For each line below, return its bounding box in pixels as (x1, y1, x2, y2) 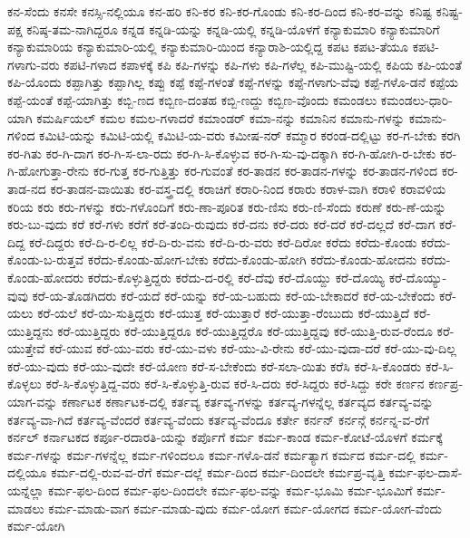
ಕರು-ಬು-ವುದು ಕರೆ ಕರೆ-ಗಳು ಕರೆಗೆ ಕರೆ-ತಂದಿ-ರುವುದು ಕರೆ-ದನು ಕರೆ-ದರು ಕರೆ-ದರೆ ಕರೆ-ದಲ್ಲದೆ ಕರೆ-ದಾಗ (7, 215, 436, 234)
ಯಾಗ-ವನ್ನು (7, 392, 58, 411)
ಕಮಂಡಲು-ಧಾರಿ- (380, 90, 453, 109)
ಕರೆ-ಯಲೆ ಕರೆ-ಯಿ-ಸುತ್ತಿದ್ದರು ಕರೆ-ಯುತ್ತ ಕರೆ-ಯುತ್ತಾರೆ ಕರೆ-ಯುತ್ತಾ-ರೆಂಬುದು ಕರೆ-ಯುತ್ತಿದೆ (37, 303, 409, 322)
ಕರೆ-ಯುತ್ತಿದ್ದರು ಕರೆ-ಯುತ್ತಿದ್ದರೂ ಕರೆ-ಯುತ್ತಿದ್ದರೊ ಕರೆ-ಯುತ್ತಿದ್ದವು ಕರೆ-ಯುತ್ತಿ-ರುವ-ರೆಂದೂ (57, 321, 433, 340)
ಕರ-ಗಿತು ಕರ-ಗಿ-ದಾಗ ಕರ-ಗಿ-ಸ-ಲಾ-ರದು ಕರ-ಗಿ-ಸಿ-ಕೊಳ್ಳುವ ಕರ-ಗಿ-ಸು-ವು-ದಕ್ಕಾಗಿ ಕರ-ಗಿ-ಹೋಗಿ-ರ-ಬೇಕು (7, 143, 436, 162)
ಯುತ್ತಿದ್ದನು (7, 321, 54, 340)
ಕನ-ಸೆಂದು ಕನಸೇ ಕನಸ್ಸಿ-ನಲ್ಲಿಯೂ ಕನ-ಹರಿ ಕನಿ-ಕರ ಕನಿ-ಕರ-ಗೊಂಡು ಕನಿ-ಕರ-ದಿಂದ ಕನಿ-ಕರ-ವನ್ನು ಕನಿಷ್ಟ (7, 2, 432, 20)
